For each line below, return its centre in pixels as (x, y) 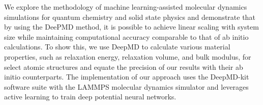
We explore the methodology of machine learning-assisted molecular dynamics (126, 7)
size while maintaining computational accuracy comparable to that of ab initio (126, 36)
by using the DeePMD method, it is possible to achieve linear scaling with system (131, 27)
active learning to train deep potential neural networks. (90, 97)
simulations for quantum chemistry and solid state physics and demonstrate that (130, 17)
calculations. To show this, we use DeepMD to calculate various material (117, 47)
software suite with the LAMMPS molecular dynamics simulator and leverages (126, 86)
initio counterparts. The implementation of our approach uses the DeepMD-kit (127, 77)
